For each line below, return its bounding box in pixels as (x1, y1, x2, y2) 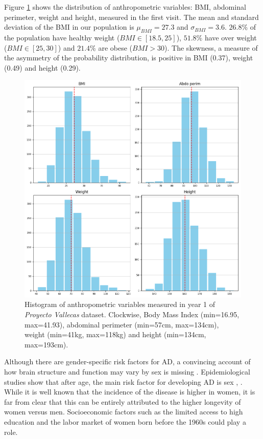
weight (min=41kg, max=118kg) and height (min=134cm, (25, 329, 206, 340)
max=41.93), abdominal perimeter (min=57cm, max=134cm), (25, 319, 219, 330)
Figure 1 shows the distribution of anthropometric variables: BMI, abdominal (4, 2, 246, 12)
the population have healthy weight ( (4, 32, 120, 42)
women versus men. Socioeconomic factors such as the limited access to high (4, 406, 243, 417)
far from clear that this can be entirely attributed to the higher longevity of (4, 396, 241, 407)
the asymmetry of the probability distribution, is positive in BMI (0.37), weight (4, 52, 253, 63)
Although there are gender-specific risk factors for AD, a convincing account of (4, 356, 251, 367)
